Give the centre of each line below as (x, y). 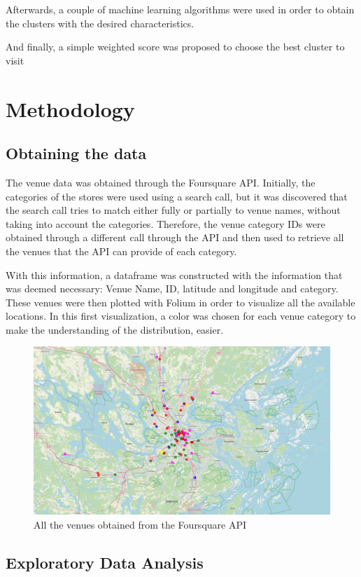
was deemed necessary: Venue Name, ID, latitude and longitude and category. (172, 288)
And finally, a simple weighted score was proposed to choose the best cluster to (175, 47)
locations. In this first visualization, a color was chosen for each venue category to (181, 316)
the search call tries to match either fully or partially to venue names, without (173, 210)
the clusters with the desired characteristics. (100, 23)
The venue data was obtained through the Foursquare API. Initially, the (161, 182)
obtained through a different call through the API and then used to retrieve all (175, 237)
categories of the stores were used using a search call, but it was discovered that (177, 196)
